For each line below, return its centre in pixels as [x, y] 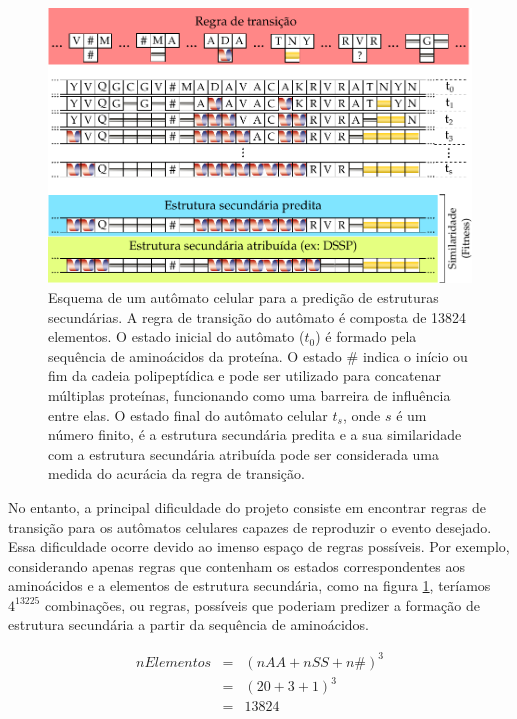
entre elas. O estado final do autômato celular [188, 414]
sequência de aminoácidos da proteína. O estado [195, 355]
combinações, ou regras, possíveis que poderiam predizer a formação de [262, 604]
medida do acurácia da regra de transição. [176, 473]
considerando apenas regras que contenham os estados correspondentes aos [237, 565]
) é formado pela [366, 336]
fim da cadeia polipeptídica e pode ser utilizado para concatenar [244, 375]
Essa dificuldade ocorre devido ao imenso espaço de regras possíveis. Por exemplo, [259, 546]
